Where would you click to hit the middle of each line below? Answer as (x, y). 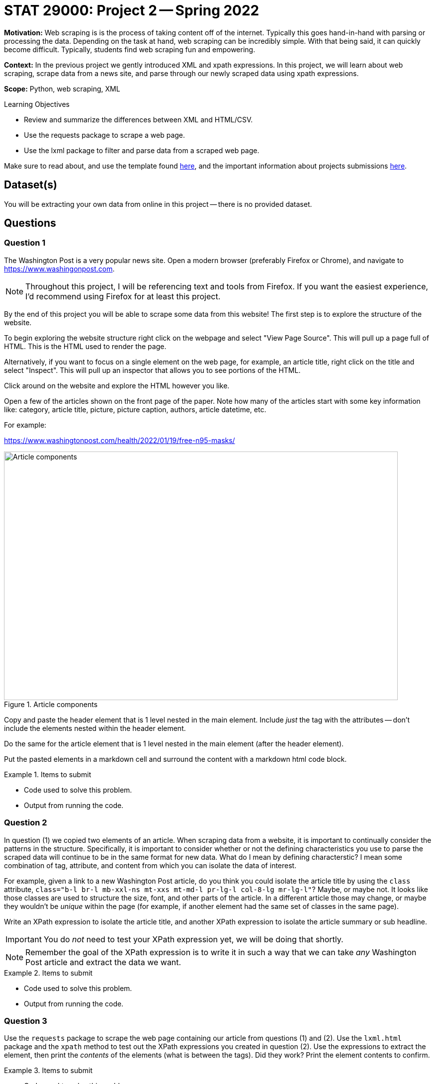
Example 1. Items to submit (48, 774)
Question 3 (26, 1021)
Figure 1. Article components (51, 704)
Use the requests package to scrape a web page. (105, 135)
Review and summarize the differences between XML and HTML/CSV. (138, 119)
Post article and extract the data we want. (103, 962)
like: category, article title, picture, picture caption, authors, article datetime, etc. (135, 409)
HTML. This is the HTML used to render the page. (85, 346)
